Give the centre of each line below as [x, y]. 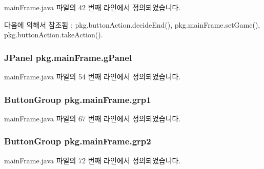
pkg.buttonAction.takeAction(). [54, 35]
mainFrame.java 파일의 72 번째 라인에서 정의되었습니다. [93, 160]
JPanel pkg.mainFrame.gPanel [68, 57]
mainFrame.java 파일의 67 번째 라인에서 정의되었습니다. [93, 118]
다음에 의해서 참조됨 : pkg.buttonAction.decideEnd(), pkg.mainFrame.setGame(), [132, 24]
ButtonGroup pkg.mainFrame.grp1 [78, 99]
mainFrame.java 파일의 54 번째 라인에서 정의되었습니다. [93, 76]
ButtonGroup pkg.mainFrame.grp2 [78, 141]
